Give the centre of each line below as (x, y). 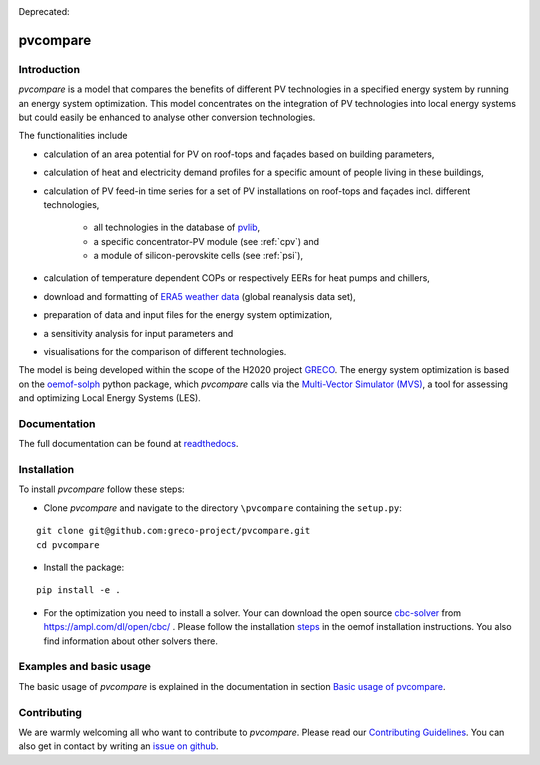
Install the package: (84, 567)
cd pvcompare (68, 544)
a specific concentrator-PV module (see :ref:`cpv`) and (206, 241)
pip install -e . (78, 590)
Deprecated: (44, 11)
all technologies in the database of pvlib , (177, 227)
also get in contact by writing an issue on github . (118, 746)
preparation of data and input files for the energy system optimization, (188, 315)
